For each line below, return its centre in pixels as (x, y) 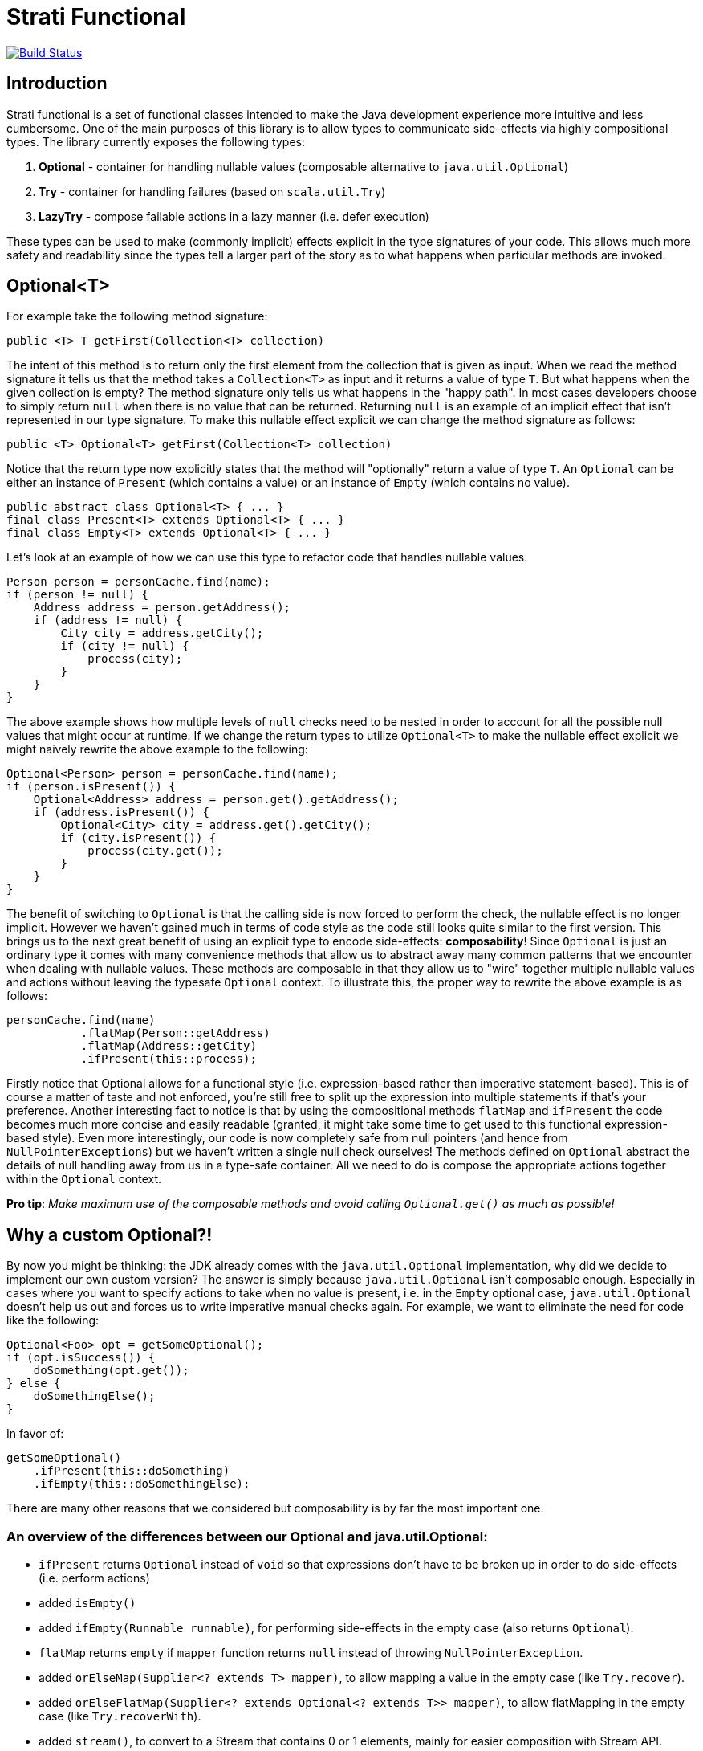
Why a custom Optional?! (110, 1235)
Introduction (57, 84)
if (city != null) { (125, 646)
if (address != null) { (108, 620)
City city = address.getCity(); (162, 633)
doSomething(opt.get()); (111, 1371)
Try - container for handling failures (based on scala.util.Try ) (212, 191)
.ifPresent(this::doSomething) (132, 1471)
